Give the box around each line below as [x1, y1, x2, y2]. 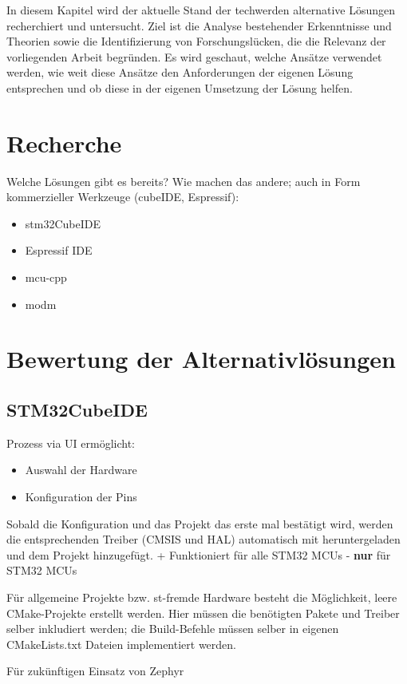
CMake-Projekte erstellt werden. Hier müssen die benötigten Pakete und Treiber [6, 604, 400, 621]
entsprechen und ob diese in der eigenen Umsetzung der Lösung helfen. [6, 79, 353, 96]
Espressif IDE [25, 242, 93, 259]
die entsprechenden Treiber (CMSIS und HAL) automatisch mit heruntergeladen [6, 531, 401, 548]
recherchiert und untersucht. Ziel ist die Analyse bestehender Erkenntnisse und [6, 17, 392, 34]
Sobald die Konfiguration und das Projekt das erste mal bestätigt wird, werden [6, 515, 393, 532]
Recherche [6, 126, 122, 159]
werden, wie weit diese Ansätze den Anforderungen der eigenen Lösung [6, 64, 354, 81]
